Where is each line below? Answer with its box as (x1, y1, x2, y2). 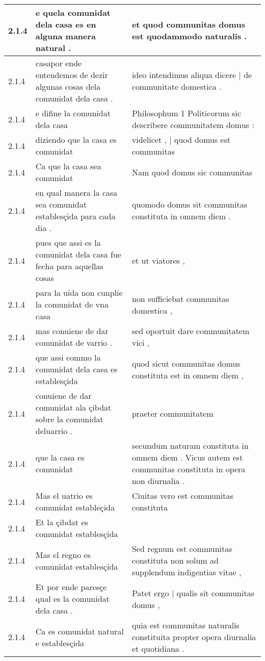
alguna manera (35, 30, 96, 42)
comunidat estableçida (35, 501, 115, 513)
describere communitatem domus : (131, 119, 254, 131)
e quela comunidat (35, 7, 111, 18)
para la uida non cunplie (35, 287, 123, 298)
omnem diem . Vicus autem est (131, 451, 243, 463)
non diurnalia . (131, 475, 185, 487)
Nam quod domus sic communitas (131, 166, 253, 178)
